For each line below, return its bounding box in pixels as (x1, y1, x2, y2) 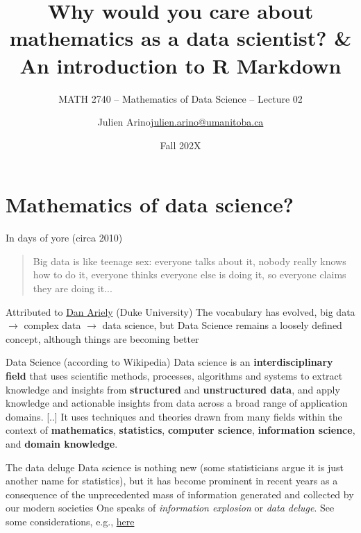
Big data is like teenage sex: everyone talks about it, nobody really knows (33, 253, 346, 268)
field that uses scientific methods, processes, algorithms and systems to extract (6, 368, 343, 382)
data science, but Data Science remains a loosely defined (102, 318, 342, 332)
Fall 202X (160, 137, 201, 152)
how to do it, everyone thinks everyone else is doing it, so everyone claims (33, 267, 346, 282)
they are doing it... (33, 281, 112, 295)
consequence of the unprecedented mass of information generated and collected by (6, 487, 354, 501)
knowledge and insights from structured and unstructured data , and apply (6, 382, 340, 396)
